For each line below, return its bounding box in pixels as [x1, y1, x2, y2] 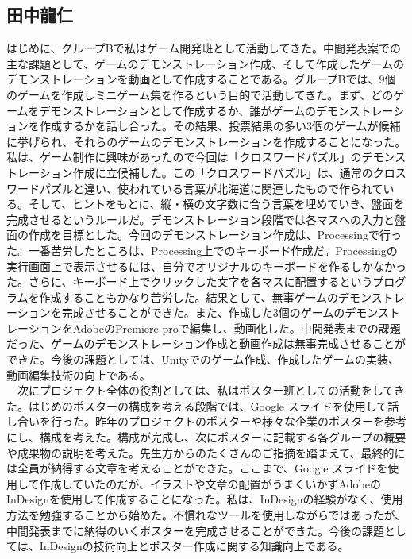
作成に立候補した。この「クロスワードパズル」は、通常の [72, 164, 373, 180]
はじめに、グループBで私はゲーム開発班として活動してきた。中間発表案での [6, 40, 401, 56]
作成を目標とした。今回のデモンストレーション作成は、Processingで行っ [28, 226, 402, 243]
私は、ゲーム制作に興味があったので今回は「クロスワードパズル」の [6, 148, 362, 165]
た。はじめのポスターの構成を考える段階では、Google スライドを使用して [6, 397, 388, 414]
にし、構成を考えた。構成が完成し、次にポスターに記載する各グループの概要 [6, 429, 406, 445]
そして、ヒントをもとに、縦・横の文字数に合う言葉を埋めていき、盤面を [28, 195, 405, 212]
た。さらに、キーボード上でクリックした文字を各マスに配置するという [6, 273, 373, 290]
